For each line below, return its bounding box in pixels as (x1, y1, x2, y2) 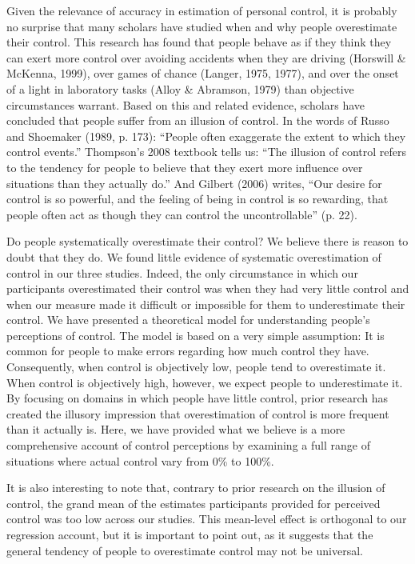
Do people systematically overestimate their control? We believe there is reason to (6, 233, 409, 250)
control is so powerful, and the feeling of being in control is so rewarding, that (6, 190, 389, 207)
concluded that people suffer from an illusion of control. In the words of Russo (6, 112, 389, 129)
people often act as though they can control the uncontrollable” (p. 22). (6, 206, 357, 222)
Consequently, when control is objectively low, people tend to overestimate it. (6, 358, 386, 375)
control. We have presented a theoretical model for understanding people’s (6, 311, 370, 328)
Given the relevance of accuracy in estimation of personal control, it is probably (6, 2, 397, 18)
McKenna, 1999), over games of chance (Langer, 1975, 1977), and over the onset (6, 65, 399, 82)
